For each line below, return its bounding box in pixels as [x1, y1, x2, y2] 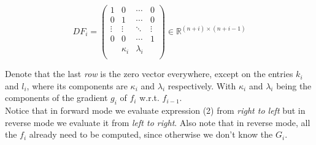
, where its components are [26, 79, 128, 92]
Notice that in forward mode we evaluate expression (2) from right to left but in [5, 104, 306, 117]
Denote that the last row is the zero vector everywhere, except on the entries [5, 67, 293, 80]
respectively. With [168, 79, 236, 92]
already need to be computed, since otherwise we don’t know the [29, 128, 273, 141]
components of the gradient [5, 91, 108, 104]
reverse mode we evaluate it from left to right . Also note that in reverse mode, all [5, 116, 310, 128]
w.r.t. [139, 91, 160, 104]
